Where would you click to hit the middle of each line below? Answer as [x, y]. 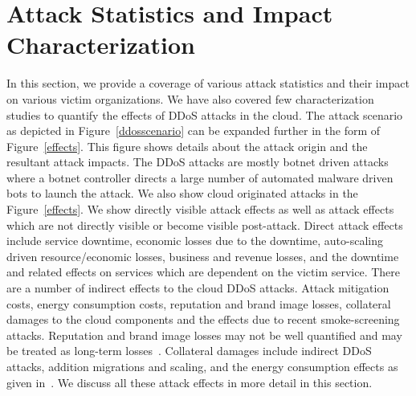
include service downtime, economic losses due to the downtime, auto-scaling [195, 241]
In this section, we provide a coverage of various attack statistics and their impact [208, 83]
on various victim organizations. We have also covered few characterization [190, 98]
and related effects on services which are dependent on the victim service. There [204, 272]
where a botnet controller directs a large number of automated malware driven [200, 177]
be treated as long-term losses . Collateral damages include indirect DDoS [189, 351]
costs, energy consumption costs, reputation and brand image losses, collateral [199, 303]
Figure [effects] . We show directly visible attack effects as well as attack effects [200, 209]
